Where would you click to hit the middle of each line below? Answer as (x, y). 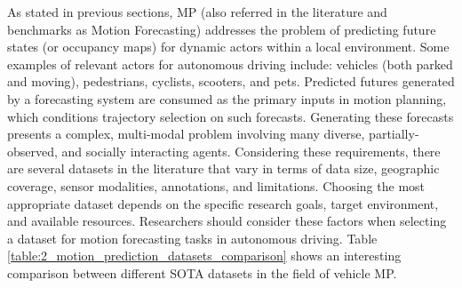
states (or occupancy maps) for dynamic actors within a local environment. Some (228, 47)
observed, (32, 151)
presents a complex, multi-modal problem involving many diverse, (186, 134)
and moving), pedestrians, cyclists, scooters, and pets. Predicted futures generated (231, 81)
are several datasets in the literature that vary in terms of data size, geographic (223, 168)
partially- (394, 134)
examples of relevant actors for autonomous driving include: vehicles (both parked (230, 64)
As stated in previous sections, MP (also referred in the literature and (197, 12)
